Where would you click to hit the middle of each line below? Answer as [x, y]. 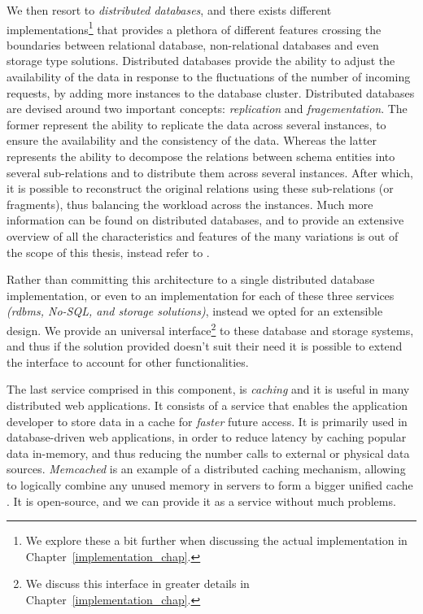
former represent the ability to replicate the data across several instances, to [196, 124]
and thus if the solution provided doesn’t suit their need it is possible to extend [205, 346]
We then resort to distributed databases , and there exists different [169, 10]
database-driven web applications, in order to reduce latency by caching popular [207, 437]
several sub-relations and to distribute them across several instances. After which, [210, 172]
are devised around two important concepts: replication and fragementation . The [207, 109]
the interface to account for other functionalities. [128, 361]
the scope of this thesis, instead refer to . [108, 252]
